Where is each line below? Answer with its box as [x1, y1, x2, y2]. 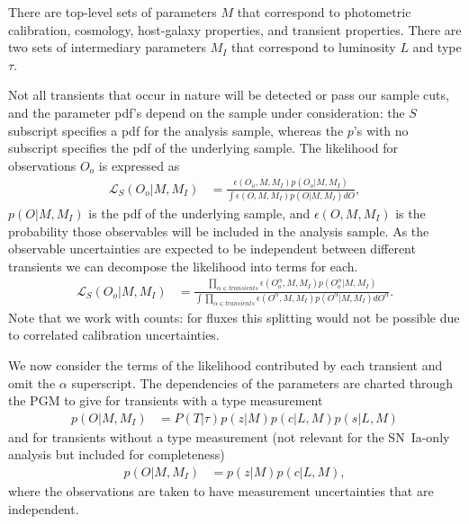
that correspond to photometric [237, 3, 411, 21]
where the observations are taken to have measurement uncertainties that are [8, 482, 434, 501]
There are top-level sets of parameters [8, 3, 217, 21]
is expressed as [98, 155, 180, 174]
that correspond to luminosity [231, 38, 396, 57]
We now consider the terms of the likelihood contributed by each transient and [8, 356, 443, 374]
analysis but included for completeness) [8, 445, 225, 464]
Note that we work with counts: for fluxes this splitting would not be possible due [8, 307, 460, 326]
